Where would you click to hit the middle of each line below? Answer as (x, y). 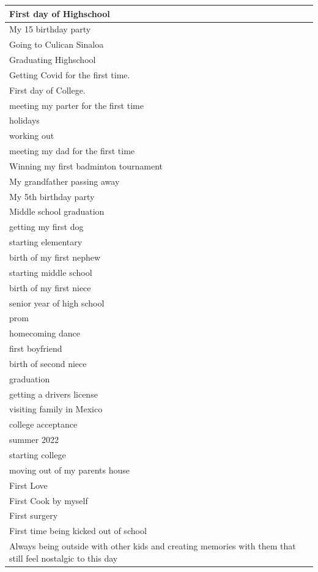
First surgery (34, 515)
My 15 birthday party (50, 29)
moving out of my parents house (69, 470)
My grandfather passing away (65, 181)
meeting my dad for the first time (72, 151)
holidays (24, 120)
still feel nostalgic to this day (64, 558)
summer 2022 (34, 440)
